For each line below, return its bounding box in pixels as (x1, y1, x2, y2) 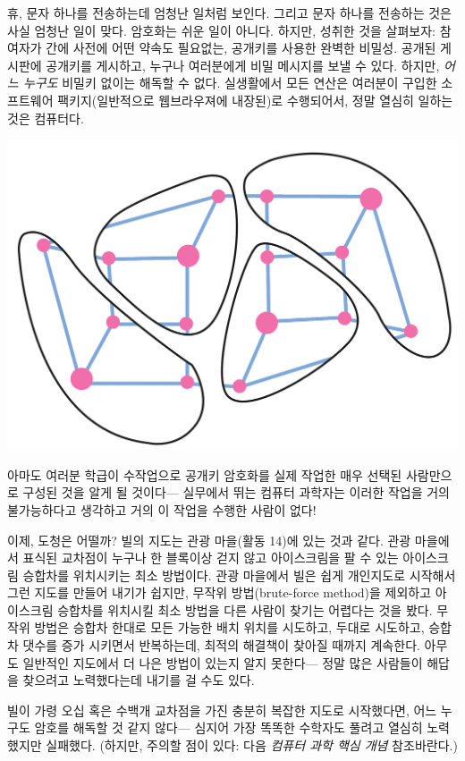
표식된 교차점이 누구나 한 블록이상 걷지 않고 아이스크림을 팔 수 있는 (22, 548, 399, 567)
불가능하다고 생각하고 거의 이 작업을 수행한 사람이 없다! (7, 500, 317, 519)
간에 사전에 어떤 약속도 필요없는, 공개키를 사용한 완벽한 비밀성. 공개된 (46, 38, 436, 57)
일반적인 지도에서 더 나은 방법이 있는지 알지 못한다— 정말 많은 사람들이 (22, 653, 423, 672)
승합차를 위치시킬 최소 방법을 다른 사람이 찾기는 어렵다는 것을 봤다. (57, 600, 433, 619)
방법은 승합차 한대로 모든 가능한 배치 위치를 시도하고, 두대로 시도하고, (34, 618, 425, 637)
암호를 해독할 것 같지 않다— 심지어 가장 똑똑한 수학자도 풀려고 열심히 (34, 718, 423, 737)
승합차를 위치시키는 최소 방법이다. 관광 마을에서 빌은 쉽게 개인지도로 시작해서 (22, 565, 456, 584)
